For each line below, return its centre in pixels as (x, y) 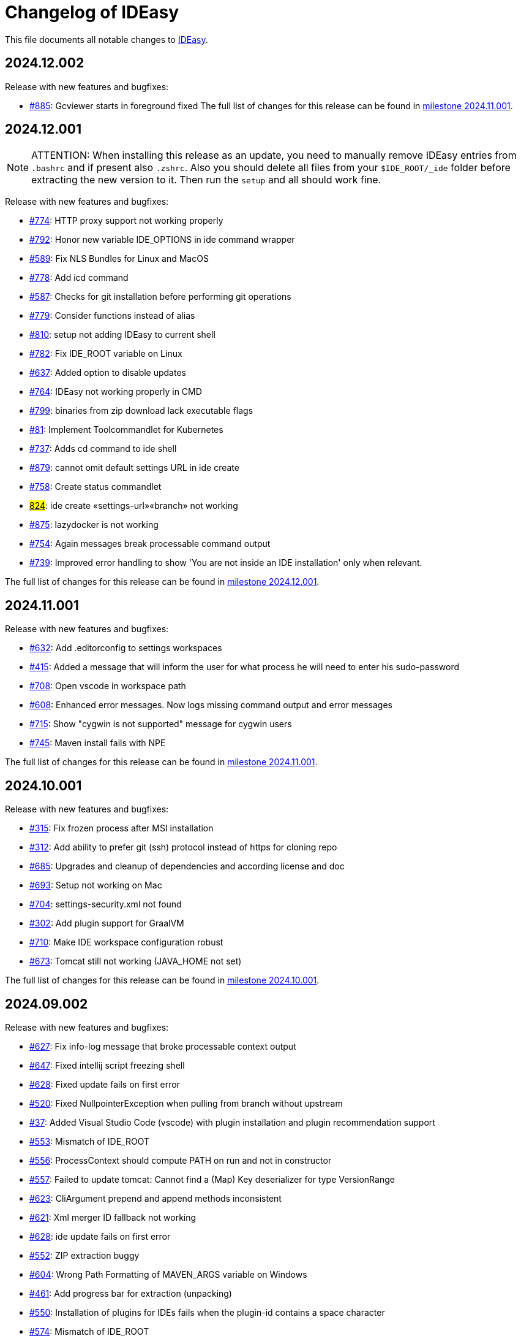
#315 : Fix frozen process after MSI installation (122, 828)
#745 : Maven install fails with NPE (98, 743)
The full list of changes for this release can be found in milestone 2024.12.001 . (162, 582)
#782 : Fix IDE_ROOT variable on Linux (106, 354)
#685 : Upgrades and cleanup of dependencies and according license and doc (187, 866)
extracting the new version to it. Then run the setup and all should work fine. (206, 180)
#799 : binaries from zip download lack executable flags (141, 411)
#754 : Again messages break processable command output (150, 544)
